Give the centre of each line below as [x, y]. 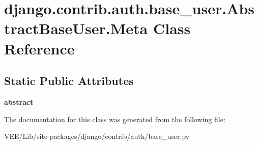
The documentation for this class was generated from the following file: [115, 119]
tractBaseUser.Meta [76, 28]
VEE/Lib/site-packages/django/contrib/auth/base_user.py [97, 136]
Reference [39, 48]
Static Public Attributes [69, 81]
